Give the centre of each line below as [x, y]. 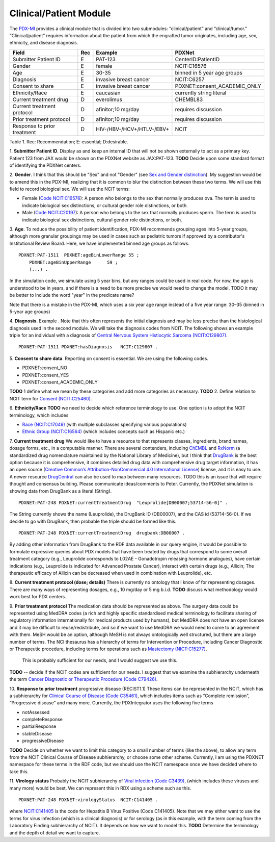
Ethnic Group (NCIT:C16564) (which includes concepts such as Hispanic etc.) [104, 431]
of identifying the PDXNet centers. [45, 165]
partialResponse [39, 726]
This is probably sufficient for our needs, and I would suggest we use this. [100, 660]
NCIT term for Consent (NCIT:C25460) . [51, 398]
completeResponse [43, 720]
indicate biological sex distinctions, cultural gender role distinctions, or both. [102, 220]
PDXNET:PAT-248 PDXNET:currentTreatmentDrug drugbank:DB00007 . [102, 533]
